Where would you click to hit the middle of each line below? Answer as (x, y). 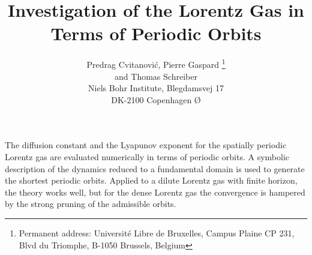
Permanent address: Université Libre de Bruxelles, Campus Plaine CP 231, (157, 232)
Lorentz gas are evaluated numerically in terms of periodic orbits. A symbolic (147, 156)
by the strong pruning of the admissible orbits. (91, 204)
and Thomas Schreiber (156, 76)
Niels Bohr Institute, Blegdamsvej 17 (156, 88)
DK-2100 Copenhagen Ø (156, 99)
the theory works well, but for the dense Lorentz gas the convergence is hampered (155, 192)
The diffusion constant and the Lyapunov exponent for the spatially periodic (146, 145)
